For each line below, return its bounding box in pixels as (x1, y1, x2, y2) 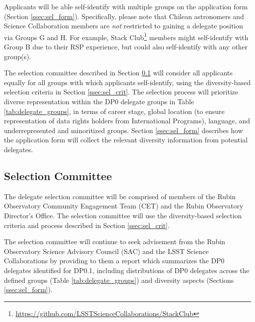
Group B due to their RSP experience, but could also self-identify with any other (4, 42, 248, 52)
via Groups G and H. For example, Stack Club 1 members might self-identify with (4, 30, 249, 42)
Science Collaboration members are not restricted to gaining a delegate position (4, 21, 243, 31)
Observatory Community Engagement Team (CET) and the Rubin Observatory (4, 201, 243, 211)
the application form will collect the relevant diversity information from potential (4, 135, 248, 145)
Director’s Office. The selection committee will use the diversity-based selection (4, 210, 242, 220)
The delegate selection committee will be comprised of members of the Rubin (4, 191, 236, 201)
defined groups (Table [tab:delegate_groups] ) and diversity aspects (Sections (4, 275, 234, 285)
